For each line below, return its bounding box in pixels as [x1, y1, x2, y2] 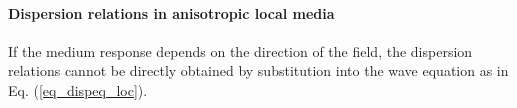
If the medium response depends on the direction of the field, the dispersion [8, 40, 473, 61]
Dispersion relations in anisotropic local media [8, 2, 335, 23]
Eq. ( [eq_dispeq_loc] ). [8, 79, 148, 100]
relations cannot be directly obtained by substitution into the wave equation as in [8, 60, 509, 81]
